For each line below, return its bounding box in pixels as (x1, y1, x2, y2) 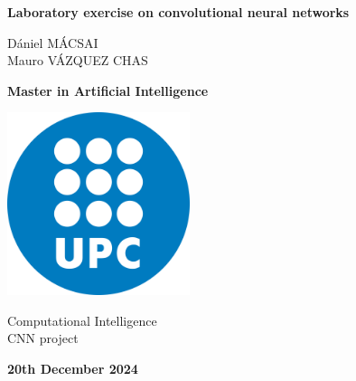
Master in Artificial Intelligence (7, 81, 209, 100)
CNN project (7, 329, 79, 348)
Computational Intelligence (7, 310, 157, 329)
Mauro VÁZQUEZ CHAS (7, 51, 148, 70)
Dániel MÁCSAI (7, 33, 98, 52)
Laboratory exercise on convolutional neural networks (7, 3, 350, 21)
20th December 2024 (7, 358, 138, 377)
